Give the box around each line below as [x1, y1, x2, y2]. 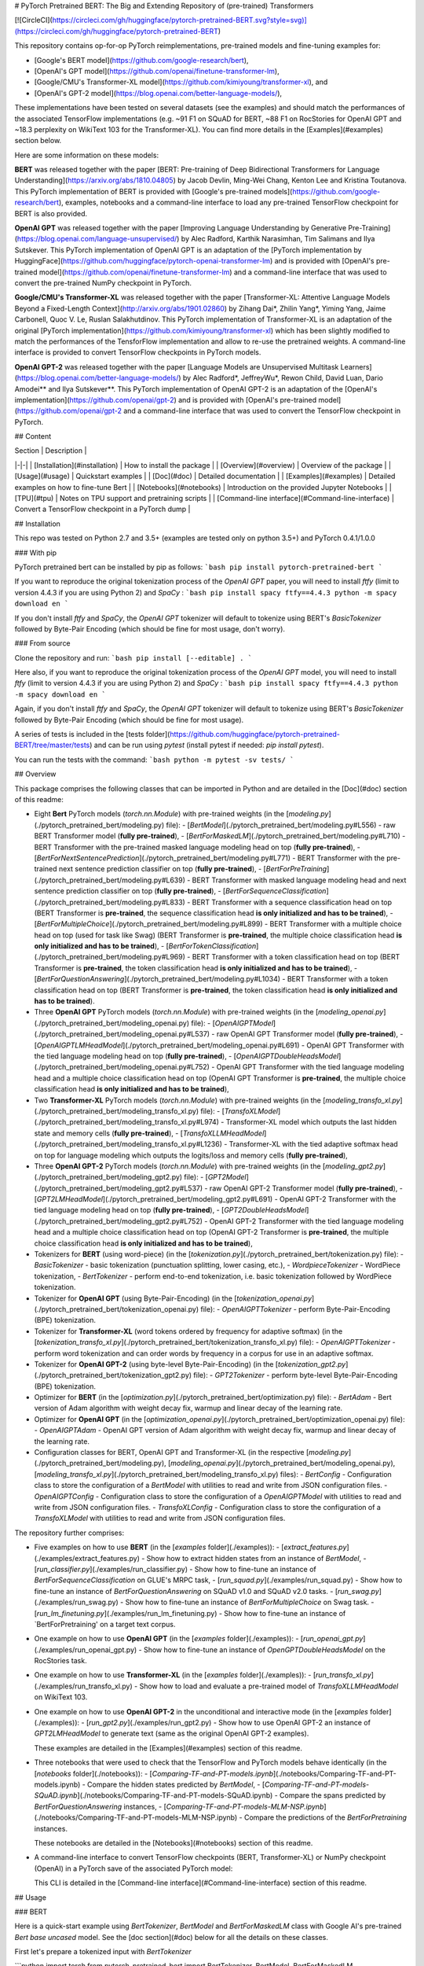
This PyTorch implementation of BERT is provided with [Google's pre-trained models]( [14, 186, 293, 196]
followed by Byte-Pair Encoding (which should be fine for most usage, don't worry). [14, 624, 286, 633]
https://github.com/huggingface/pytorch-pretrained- [170, 730, 341, 739]
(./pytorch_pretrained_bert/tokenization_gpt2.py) [34, 1371, 192, 1380]
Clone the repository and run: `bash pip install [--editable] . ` [14, 653, 253, 662]
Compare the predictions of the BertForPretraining [243, 1813, 408, 1822]
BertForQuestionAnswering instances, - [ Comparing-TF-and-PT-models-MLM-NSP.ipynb [34, 1802, 324, 1811]
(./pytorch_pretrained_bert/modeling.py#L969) [34, 952, 186, 962]
